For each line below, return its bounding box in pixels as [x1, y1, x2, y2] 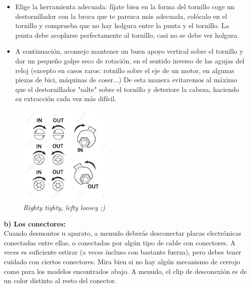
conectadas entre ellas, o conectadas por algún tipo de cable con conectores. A [4, 237, 236, 247]
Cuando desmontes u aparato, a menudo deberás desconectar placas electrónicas [4, 228, 241, 238]
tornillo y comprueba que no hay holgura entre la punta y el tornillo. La [15, 20, 229, 30]
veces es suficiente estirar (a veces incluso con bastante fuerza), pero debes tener [4, 247, 242, 257]
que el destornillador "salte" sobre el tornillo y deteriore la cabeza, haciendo [15, 84, 239, 94]
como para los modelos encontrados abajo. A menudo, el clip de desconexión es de [4, 266, 247, 276]
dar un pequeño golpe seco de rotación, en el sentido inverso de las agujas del [15, 55, 245, 65]
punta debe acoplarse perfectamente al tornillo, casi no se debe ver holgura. [15, 30, 239, 40]
